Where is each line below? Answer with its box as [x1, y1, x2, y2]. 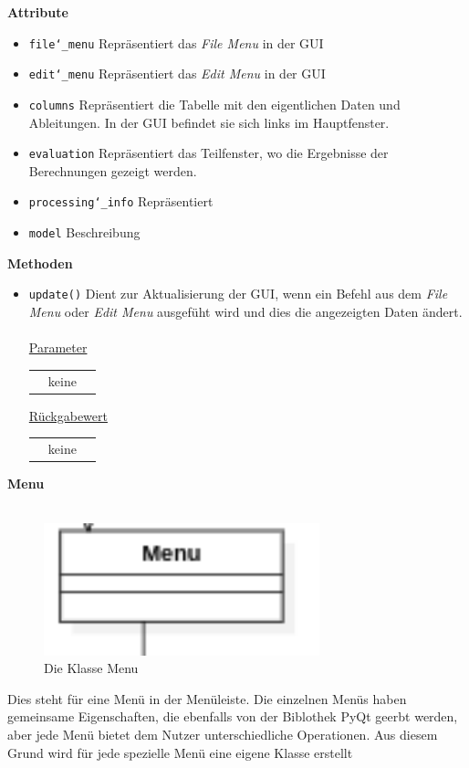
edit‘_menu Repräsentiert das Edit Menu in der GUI [28, 64, 326, 83]
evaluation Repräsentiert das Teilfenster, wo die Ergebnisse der [28, 143, 389, 163]
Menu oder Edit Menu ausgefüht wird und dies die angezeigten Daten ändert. [28, 301, 463, 321]
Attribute [7, 3, 68, 21]
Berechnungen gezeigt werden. [28, 161, 197, 180]
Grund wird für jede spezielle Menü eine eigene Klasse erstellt [7, 742, 353, 762]
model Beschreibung [28, 223, 141, 242]
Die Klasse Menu [44, 658, 139, 678]
